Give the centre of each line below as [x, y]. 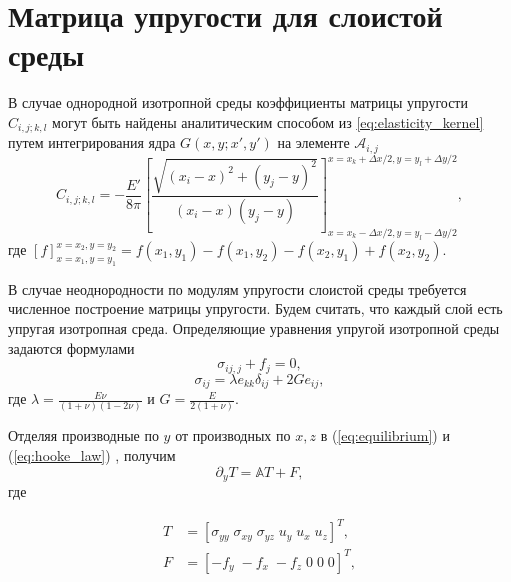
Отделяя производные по [83, 435]
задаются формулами [71, 347]
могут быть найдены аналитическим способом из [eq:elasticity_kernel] [268, 121]
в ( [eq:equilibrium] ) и [385, 435]
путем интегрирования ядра [92, 142]
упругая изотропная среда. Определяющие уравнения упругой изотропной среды [254, 327]
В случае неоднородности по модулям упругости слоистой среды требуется [237, 288]
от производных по [233, 435]
